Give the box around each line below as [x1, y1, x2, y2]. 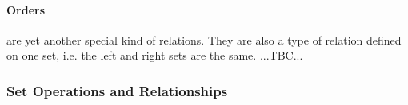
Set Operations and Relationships [6, 80, 228, 100]
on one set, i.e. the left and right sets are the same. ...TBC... [6, 47, 303, 64]
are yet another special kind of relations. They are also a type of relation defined [6, 31, 402, 48]
